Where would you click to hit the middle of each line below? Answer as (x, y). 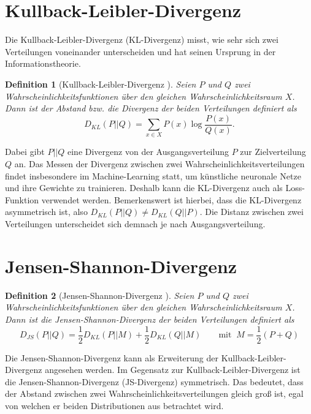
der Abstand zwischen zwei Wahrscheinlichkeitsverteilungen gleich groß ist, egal (154, 393)
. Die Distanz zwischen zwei (251, 212)
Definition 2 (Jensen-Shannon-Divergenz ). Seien (100, 295)
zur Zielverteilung (273, 152)
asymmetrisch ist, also (46, 212)
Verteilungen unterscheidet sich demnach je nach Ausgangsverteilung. (135, 224)
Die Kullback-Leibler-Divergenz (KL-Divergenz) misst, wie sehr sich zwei (142, 40)
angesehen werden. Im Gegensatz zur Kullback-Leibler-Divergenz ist (173, 370)
